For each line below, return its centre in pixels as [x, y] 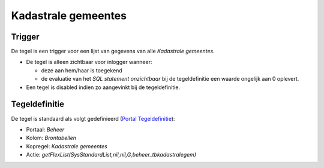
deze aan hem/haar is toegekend [82, 70]
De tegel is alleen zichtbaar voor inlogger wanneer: [89, 62]
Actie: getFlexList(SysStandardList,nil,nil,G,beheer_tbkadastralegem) [111, 155]
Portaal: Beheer [45, 129]
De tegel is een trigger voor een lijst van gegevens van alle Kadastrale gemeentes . [113, 51]
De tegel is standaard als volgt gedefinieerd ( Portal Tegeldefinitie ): [93, 118]
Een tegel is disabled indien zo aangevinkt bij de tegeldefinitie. [103, 87]
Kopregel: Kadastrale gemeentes [67, 146]
